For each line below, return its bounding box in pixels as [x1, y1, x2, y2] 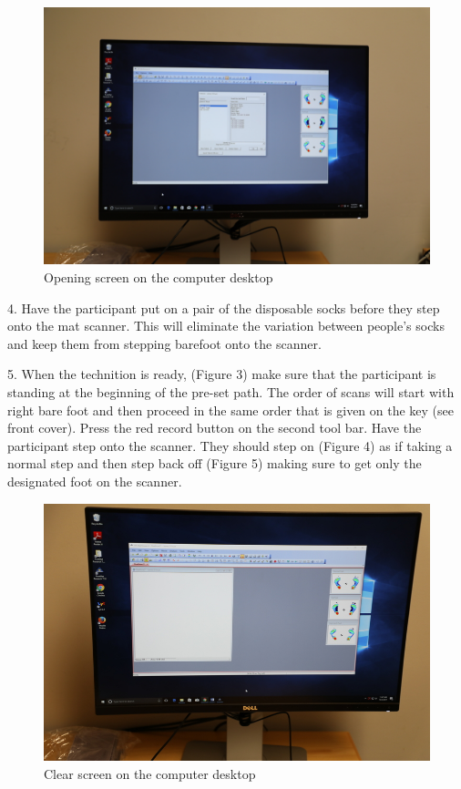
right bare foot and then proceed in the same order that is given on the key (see [7, 400, 455, 419]
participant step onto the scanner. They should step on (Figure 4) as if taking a [7, 435, 453, 455]
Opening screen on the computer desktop [44, 267, 273, 286]
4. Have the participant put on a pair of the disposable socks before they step [7, 298, 440, 317]
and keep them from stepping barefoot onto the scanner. [7, 333, 322, 353]
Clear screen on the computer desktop [44, 763, 256, 783]
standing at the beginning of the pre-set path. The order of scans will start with [7, 382, 455, 401]
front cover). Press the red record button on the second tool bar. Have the [7, 418, 422, 437]
